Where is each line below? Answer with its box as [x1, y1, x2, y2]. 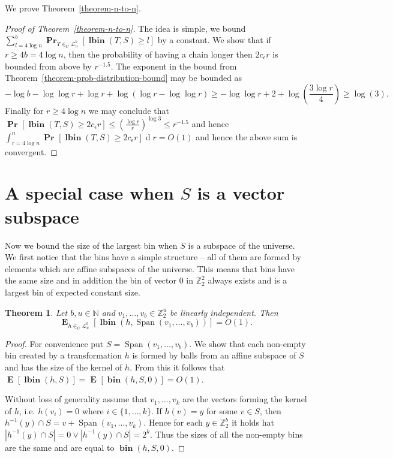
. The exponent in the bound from [110, 59, 237, 72]
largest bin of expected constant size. [5, 285, 140, 298]
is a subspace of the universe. [188, 239, 295, 251]
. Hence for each [143, 416, 203, 429]
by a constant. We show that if [157, 34, 271, 46]
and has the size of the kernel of [5, 361, 122, 373]
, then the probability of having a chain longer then [63, 47, 253, 60]
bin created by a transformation [5, 349, 122, 361]
